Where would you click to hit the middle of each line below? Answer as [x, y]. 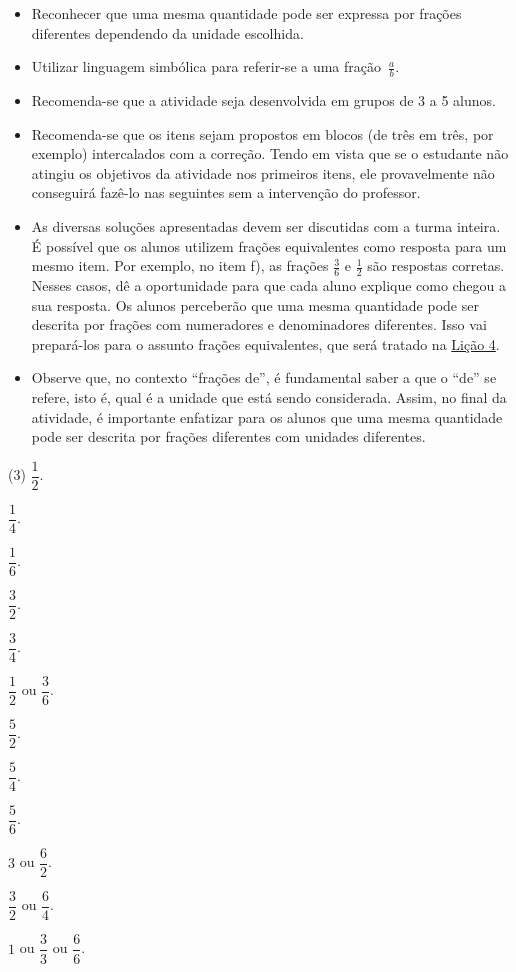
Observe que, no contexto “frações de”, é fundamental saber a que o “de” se [264, 377]
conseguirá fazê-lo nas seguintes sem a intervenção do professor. [226, 192]
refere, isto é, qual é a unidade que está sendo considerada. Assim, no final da [269, 396]
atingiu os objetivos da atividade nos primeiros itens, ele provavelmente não [263, 172]
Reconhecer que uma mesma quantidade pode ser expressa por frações [246, 13]
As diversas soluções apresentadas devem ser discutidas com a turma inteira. [266, 225]
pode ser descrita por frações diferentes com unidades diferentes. [228, 436]
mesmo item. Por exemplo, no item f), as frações [180, 265]
